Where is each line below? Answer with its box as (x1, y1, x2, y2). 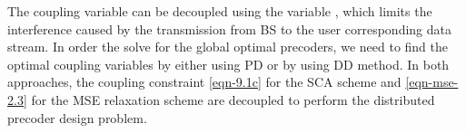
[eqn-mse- (405, 72, 459, 91)
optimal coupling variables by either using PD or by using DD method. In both (7, 54, 450, 73)
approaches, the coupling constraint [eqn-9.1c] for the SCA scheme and (7, 72, 402, 91)
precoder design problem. (7, 108, 147, 127)
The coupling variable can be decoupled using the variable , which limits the (7, 2, 432, 20)
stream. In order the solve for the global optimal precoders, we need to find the (7, 37, 449, 56)
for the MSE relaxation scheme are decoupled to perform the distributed (31, 90, 435, 109)
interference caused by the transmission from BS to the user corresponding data (7, 19, 451, 38)
